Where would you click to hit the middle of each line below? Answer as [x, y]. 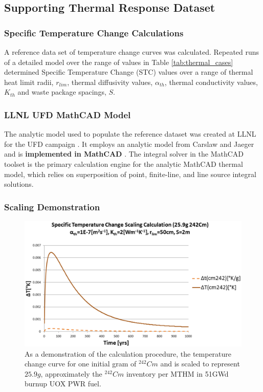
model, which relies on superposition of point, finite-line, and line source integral [130, 174]
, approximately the [71, 373]
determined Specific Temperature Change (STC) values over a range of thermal [129, 72]
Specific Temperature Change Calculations [94, 32]
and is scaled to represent [200, 364]
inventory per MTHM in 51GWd [177, 373]
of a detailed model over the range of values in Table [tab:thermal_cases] [119, 62]
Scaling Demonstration [52, 206]
